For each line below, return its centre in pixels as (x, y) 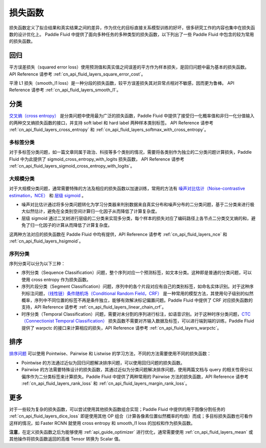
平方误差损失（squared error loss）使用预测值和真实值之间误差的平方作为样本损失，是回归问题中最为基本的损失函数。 (129, 67)
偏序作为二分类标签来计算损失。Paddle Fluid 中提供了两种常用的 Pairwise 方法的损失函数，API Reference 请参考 (135, 377)
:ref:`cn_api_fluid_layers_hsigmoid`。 (46, 241)
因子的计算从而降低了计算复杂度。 (77, 225)
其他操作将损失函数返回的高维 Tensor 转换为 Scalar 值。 (66, 439)
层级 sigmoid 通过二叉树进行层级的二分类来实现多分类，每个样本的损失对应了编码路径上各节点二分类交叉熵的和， (136, 218)
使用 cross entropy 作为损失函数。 (56, 279)
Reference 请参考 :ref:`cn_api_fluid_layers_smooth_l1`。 (65, 90)
